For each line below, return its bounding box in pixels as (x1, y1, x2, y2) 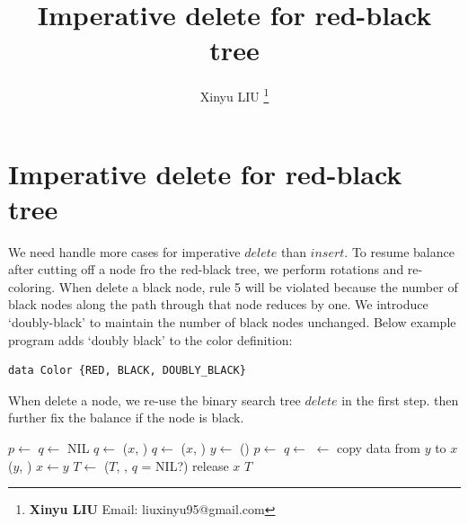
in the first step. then (341, 390, 459, 409)
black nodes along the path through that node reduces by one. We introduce (8, 295, 428, 314)
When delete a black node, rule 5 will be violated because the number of (58, 277, 458, 296)
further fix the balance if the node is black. (8, 408, 244, 427)
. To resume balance (344, 242, 455, 261)
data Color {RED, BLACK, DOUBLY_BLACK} (8, 364, 246, 377)
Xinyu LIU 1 (199, 84, 269, 105)
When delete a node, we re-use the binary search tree (8, 390, 301, 409)
